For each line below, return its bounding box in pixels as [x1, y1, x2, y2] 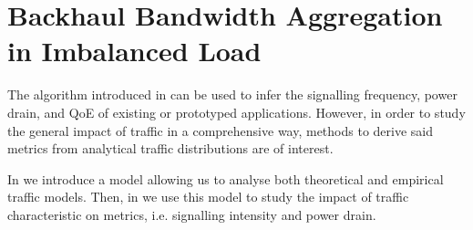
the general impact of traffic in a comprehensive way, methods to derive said [7, 120, 434, 140]
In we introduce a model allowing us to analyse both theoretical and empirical [7, 169, 444, 188]
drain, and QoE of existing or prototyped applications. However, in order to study [7, 102, 466, 121]
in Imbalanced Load [7, 32, 262, 69]
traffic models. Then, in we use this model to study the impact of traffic [7, 187, 409, 206]
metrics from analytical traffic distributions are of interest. [7, 139, 334, 158]
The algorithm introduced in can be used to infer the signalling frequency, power [7, 85, 458, 104]
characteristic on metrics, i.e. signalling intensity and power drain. [7, 204, 376, 224]
